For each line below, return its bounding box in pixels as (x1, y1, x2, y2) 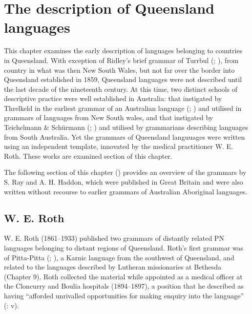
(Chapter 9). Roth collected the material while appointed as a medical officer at (4, 271, 243, 281)
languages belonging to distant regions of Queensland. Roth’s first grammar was (4, 243, 244, 253)
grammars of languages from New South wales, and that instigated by (4, 112, 213, 123)
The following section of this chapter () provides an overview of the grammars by (4, 167, 247, 177)
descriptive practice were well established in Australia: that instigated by (4, 93, 222, 104)
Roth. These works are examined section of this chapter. (4, 150, 172, 161)
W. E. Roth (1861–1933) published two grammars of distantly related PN (4, 233, 224, 243)
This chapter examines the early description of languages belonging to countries (4, 45, 243, 56)
